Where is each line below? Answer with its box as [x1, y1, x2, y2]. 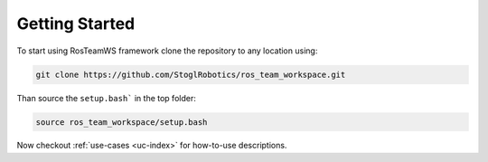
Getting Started [16, 14, 136, 33]
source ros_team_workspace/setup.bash [35, 117, 208, 127]
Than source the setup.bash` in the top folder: [16, 92, 196, 103]
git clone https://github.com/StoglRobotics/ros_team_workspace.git [35, 69, 346, 80]
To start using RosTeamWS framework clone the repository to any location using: [16, 45, 318, 56]
